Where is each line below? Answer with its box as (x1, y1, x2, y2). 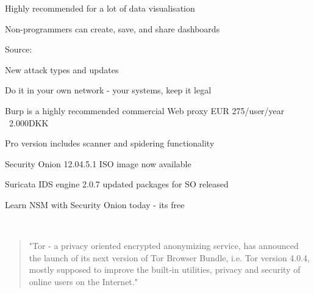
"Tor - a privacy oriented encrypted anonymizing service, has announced (29, 239, 299, 252)
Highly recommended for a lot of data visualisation (5, 2, 195, 14)
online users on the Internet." (29, 275, 138, 288)
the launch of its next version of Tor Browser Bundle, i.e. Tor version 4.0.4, (29, 251, 310, 264)
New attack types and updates (5, 63, 119, 76)
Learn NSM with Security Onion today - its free (5, 198, 185, 211)
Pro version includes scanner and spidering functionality (5, 137, 215, 150)
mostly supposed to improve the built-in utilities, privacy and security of (29, 263, 301, 276)
